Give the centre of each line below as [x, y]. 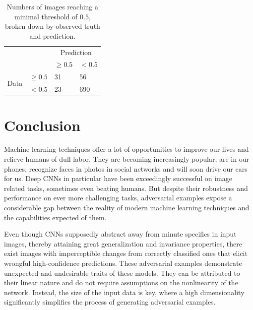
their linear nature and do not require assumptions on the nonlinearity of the [121, 282]
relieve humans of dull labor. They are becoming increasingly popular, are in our [126, 158]
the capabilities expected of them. [55, 217]
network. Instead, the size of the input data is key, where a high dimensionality [124, 292]
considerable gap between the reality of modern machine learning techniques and [127, 207]
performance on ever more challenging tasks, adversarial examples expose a [118, 198]
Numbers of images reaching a [52, 6]
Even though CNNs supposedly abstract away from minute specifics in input [120, 234]
